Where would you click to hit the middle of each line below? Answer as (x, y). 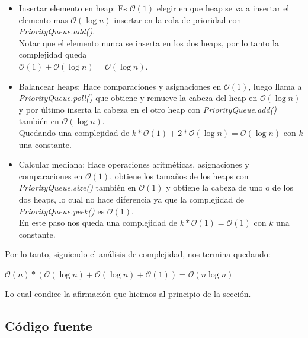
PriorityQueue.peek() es (62, 211)
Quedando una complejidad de (74, 132)
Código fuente (49, 326)
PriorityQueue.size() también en (77, 187)
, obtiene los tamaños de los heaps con (179, 176)
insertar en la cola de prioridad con (178, 19)
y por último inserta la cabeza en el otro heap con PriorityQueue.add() (148, 109)
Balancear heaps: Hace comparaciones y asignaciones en (120, 86)
